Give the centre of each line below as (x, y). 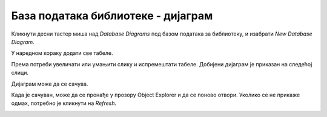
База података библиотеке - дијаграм (112, 16)
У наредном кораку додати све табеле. (62, 53)
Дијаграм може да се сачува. (50, 84)
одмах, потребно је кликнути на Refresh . (64, 103)
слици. (20, 73)
